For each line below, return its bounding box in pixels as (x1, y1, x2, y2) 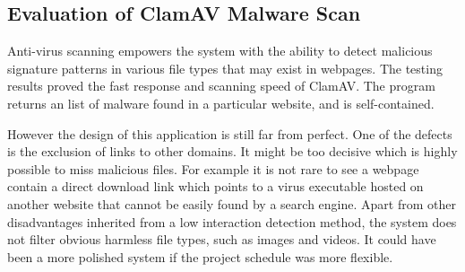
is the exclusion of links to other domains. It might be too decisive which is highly (7, 142, 458, 161)
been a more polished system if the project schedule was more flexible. (7, 247, 393, 266)
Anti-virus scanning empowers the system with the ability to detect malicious (7, 41, 433, 60)
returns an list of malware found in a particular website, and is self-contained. (7, 93, 435, 112)
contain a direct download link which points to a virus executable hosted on (7, 177, 424, 196)
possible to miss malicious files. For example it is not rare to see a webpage (7, 159, 419, 178)
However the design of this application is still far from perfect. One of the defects (7, 124, 452, 143)
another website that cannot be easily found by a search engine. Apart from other (7, 194, 456, 213)
